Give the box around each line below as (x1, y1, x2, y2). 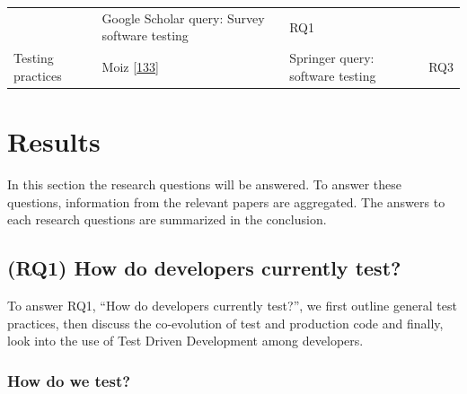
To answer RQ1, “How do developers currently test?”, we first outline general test (7, 295, 457, 314)
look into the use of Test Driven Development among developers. (7, 331, 364, 350)
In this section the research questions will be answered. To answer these (7, 175, 401, 193)
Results (7, 123, 101, 160)
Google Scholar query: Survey (101, 8, 265, 27)
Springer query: (289, 48, 374, 67)
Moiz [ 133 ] (101, 57, 160, 75)
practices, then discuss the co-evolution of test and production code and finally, (7, 313, 444, 332)
